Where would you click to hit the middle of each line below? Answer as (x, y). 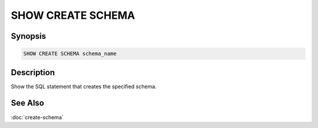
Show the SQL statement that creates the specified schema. (84, 86)
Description (33, 73)
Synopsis (29, 36)
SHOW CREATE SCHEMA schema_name (70, 54)
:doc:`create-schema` (37, 117)
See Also (27, 103)
